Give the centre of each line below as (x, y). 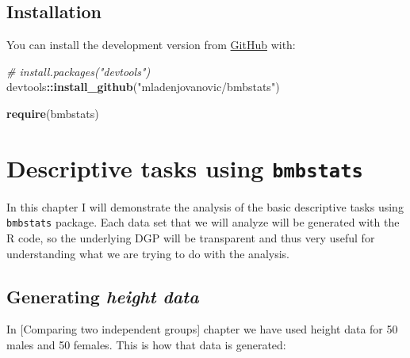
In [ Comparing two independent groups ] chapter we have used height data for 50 (202, 329)
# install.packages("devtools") (79, 71)
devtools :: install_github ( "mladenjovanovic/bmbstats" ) (143, 87)
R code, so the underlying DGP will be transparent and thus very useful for (191, 238)
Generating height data (103, 296)
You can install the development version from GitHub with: (151, 45)
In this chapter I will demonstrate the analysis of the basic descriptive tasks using (205, 206)
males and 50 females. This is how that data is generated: (146, 345)
